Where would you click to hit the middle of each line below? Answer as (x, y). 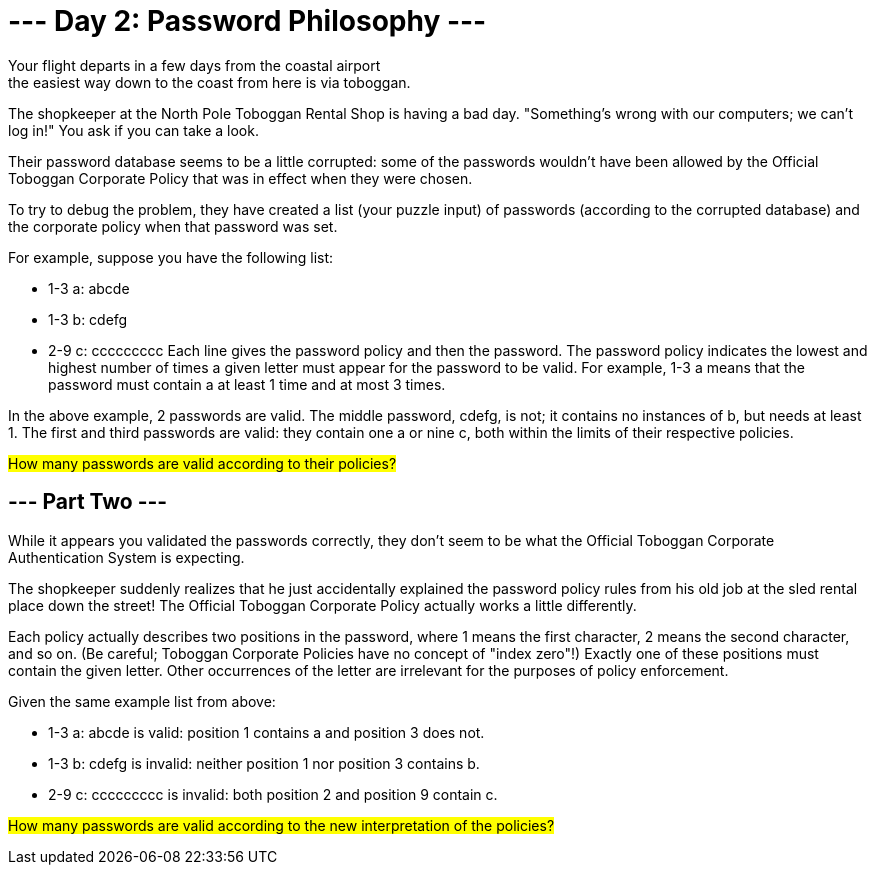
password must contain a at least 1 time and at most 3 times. (247, 384)
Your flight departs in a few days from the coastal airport (194, 65)
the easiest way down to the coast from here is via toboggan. (209, 82)
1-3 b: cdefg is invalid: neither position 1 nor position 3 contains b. (264, 763)
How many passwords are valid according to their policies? (202, 463)
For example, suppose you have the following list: (171, 257)
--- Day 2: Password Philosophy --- (247, 21)
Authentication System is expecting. (126, 557)
